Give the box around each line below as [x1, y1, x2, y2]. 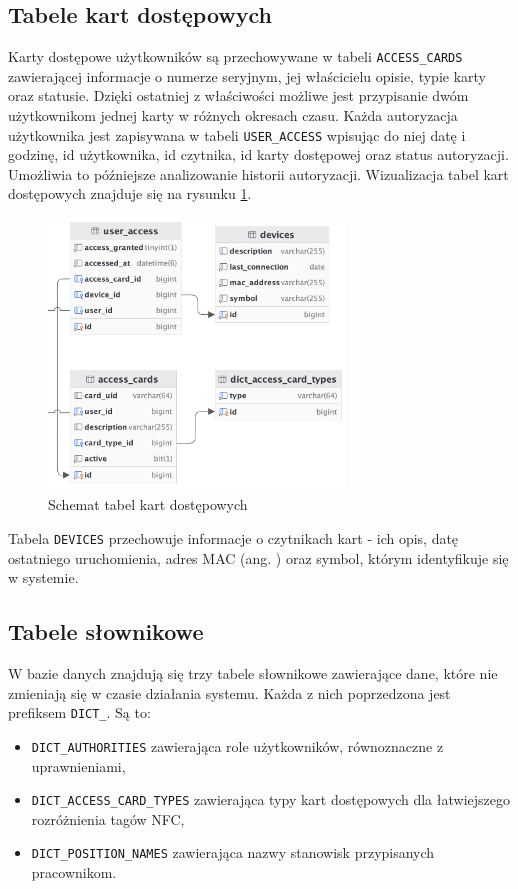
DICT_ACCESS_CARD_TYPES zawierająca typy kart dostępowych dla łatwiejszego [31, 789, 510, 810]
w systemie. [8, 567, 79, 588]
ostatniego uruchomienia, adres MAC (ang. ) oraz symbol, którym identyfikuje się [8, 547, 509, 568]
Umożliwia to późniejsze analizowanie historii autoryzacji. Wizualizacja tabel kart [8, 163, 509, 184]
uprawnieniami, [31, 755, 126, 776]
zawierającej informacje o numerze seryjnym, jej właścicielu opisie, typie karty [8, 65, 486, 86]
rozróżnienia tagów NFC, [31, 808, 185, 829]
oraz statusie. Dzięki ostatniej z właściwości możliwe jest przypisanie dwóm [8, 85, 469, 106]
